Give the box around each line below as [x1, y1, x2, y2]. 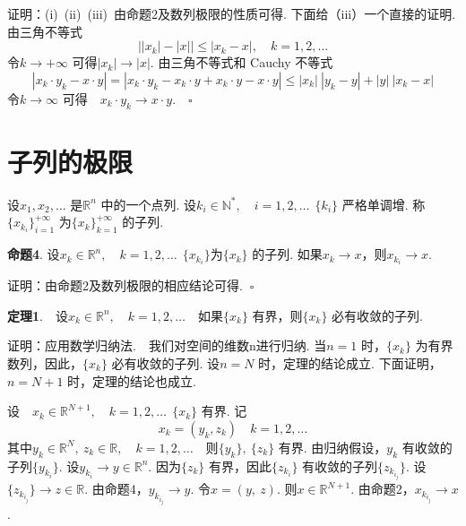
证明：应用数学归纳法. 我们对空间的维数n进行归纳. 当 [7, 336, 327, 355]
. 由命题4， [84, 479, 149, 498]
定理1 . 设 [7, 306, 68, 324]
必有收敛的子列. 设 [111, 353, 220, 372]
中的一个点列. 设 [100, 194, 197, 213]
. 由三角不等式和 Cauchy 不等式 [150, 53, 333, 72]
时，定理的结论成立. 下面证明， [258, 353, 442, 372]
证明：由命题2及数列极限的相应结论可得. [7, 276, 243, 295]
